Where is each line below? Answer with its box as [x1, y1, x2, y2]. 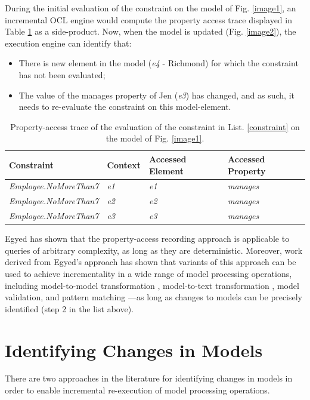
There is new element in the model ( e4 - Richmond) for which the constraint [18, 57, 299, 69]
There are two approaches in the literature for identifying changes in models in [5, 372, 293, 384]
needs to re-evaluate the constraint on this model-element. [18, 100, 231, 113]
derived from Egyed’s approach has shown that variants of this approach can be [5, 256, 296, 268]
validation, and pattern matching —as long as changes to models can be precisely [5, 291, 303, 303]
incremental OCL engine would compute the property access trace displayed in [5, 13, 292, 26]
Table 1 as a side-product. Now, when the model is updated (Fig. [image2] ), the [5, 25, 296, 38]
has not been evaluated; [18, 68, 106, 81]
